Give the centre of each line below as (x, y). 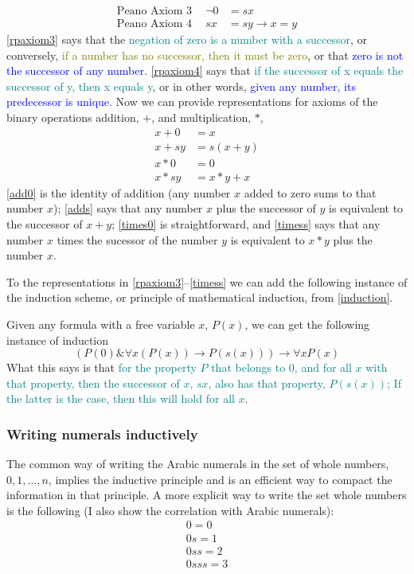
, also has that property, (267, 383)
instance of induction (58, 340)
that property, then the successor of (93, 383)
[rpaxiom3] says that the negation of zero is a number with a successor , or (187, 39)
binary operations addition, (73, 117)
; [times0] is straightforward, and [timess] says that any (246, 223)
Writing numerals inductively (102, 433)
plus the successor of (266, 208)
